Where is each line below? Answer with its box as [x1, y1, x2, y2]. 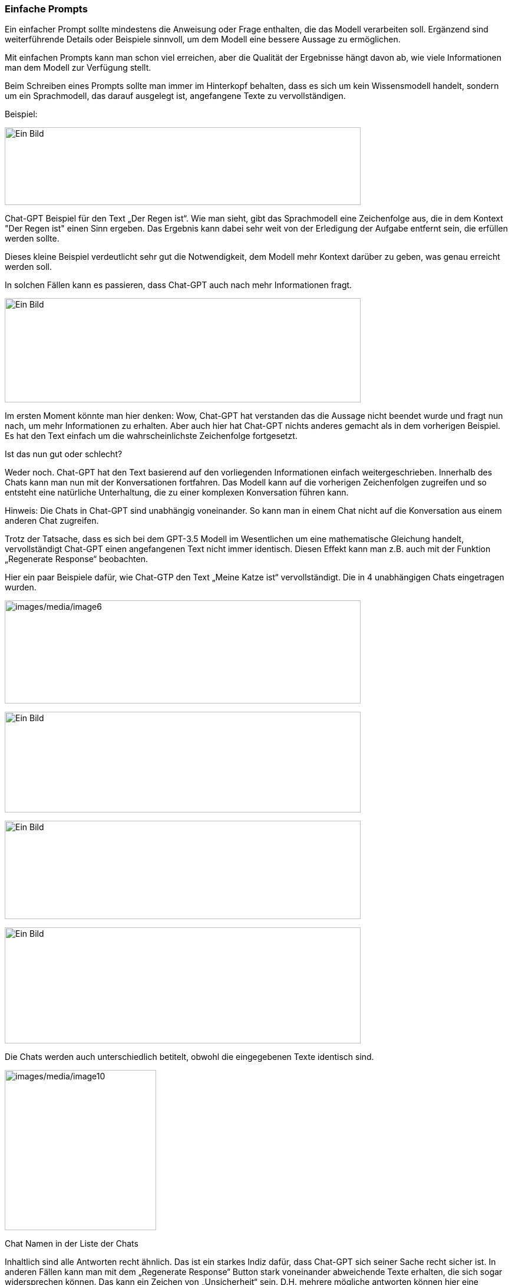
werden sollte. [5, 233, 60, 244]
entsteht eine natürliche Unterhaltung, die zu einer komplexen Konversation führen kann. [5, 487, 349, 498]
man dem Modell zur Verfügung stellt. [5, 62, 151, 73]
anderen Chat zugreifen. [5, 516, 99, 526]
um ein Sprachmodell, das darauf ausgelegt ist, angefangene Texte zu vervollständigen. [5, 91, 346, 101]
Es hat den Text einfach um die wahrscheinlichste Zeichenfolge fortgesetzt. [5, 431, 298, 441]
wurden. [5, 582, 37, 593]
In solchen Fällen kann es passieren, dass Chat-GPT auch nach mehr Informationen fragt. [5, 280, 352, 290]
